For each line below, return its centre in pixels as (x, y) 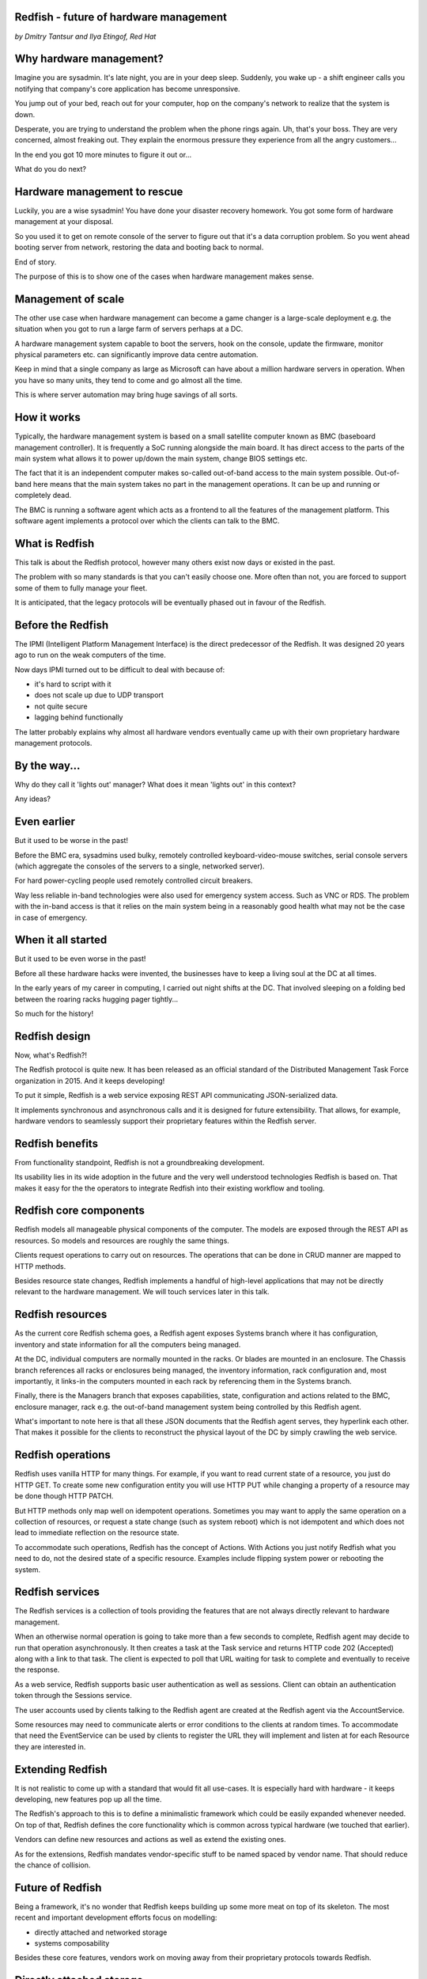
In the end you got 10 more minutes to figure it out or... (103, 154)
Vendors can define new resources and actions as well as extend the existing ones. (150, 1840)
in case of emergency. (51, 917)
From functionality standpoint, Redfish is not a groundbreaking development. (140, 1162)
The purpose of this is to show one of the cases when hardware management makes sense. (164, 276)
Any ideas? (33, 799)
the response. (37, 1669)
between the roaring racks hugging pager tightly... (96, 999)
